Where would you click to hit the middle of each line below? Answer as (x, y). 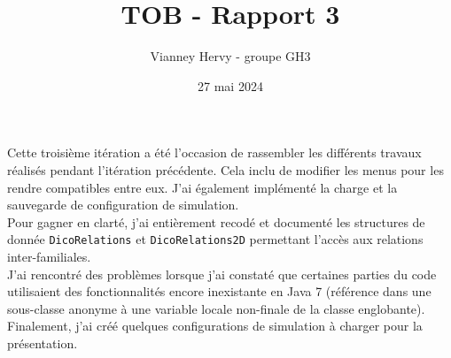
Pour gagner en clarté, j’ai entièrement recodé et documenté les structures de (216, 221)
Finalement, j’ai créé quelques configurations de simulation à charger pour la (215, 326)
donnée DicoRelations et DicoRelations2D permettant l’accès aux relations (215, 239)
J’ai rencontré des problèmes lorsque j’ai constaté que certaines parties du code (222, 274)
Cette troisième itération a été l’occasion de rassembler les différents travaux (214, 152)
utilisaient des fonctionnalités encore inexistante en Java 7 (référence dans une (219, 291)
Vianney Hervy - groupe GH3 (230, 56)
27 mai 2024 (230, 85)
